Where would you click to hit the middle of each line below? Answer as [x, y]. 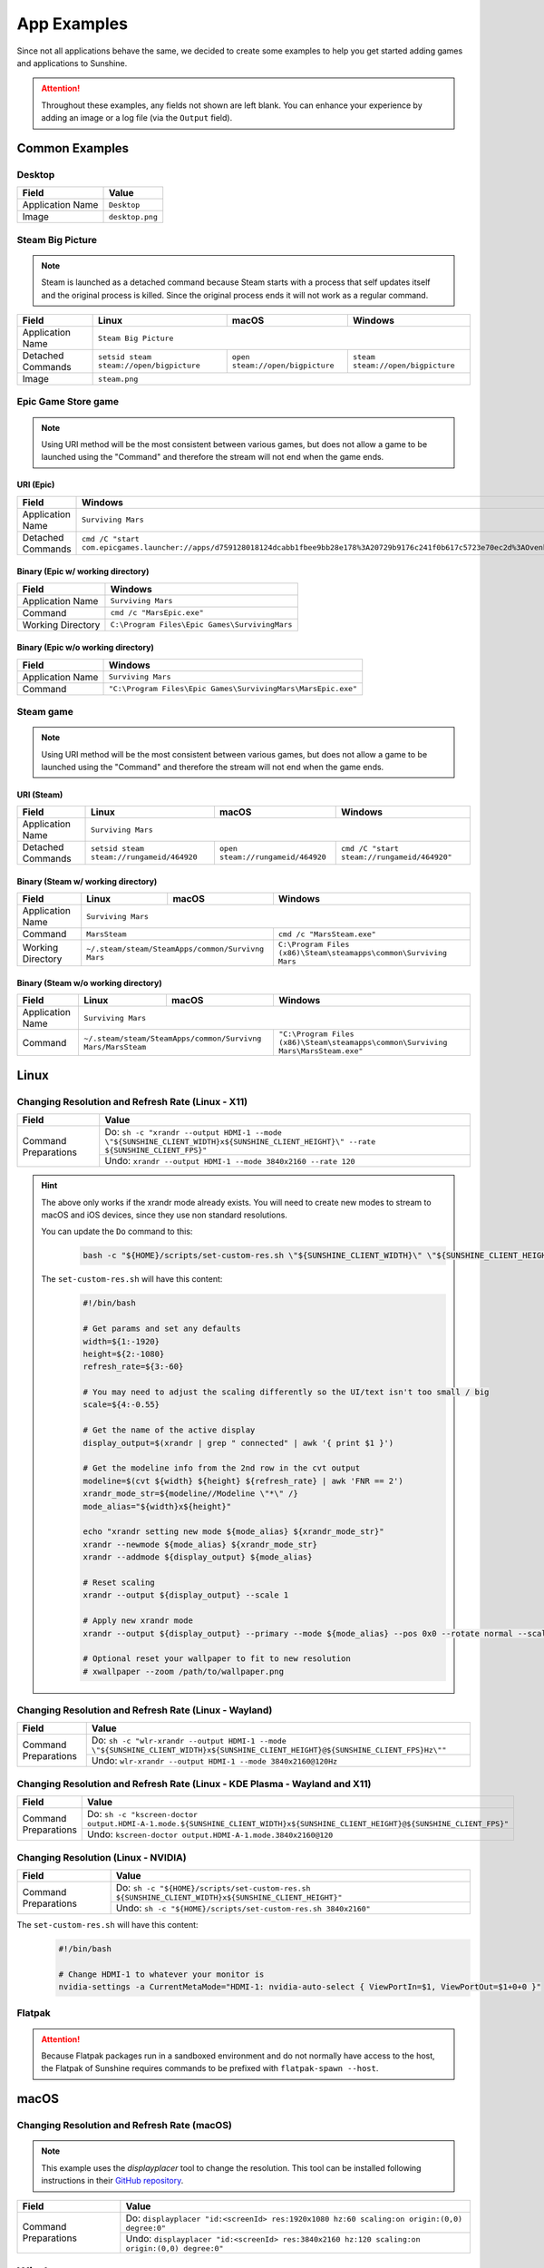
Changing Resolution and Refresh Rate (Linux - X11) [132, 1101]
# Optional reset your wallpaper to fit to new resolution [217, 1659]
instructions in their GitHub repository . [112, 2181]
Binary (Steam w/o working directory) [89, 983]
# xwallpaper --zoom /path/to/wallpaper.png [184, 1671]
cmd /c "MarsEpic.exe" [157, 613]
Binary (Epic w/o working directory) [85, 648]
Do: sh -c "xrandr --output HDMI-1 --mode [194, 1132]
